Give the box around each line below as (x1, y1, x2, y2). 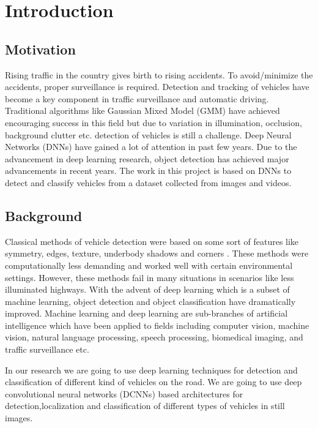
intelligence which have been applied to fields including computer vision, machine (5, 318, 309, 331)
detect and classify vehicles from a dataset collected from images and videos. (5, 176, 292, 189)
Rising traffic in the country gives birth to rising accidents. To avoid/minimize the (5, 68, 313, 81)
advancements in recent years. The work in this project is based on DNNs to (5, 164, 292, 177)
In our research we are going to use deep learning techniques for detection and (5, 363, 298, 376)
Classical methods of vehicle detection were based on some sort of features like (5, 235, 299, 247)
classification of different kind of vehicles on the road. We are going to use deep (5, 375, 302, 388)
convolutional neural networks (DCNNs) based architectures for (5, 387, 243, 400)
